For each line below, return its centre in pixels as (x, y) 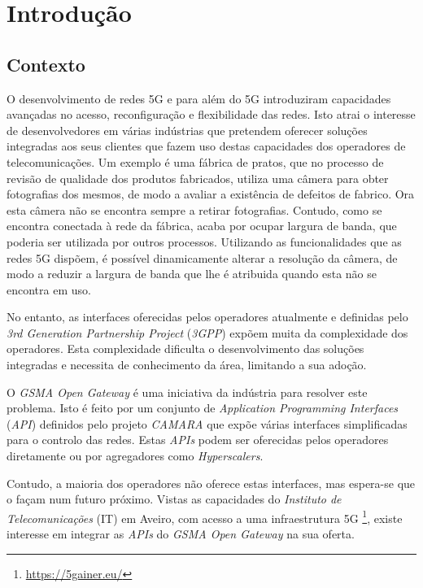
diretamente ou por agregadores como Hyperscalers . (135, 456)
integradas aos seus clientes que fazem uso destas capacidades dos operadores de (206, 146)
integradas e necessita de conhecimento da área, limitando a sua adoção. (187, 365)
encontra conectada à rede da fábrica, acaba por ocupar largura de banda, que (202, 226)
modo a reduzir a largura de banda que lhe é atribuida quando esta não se (192, 274)
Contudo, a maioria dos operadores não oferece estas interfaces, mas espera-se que (211, 483)
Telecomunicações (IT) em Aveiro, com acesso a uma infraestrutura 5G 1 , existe (205, 516)
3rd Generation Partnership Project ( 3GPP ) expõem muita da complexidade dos (207, 332)
